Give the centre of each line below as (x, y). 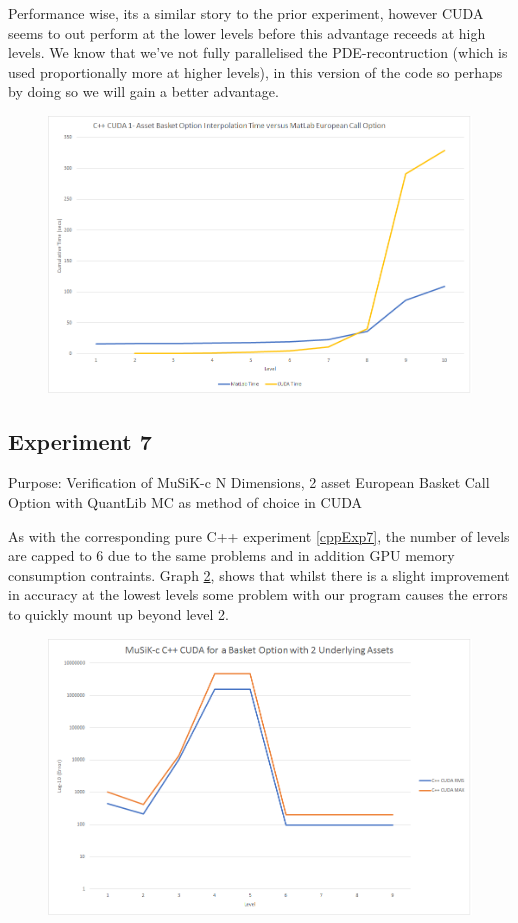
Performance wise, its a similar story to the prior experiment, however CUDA (246, 13)
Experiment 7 (80, 440)
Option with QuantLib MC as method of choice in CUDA (185, 501)
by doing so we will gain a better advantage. (143, 91)
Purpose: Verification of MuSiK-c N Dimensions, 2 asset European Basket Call (249, 482)
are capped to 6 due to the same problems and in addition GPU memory (231, 555)
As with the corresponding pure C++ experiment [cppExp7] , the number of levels (259, 535)
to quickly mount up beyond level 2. (118, 613)
